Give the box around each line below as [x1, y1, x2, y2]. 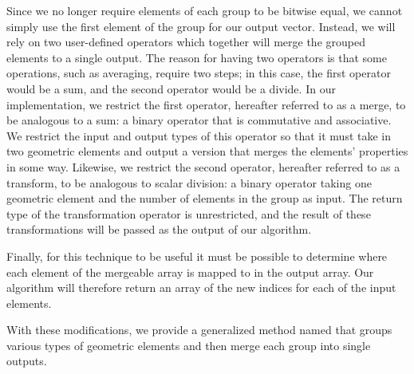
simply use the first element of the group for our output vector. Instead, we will [6, 18, 396, 34]
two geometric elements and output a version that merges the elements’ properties [6, 143, 408, 159]
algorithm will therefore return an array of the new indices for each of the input [6, 279, 396, 296]
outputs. [6, 352, 47, 369]
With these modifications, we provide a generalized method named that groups [6, 321, 392, 338]
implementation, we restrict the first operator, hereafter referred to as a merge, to [6, 96, 406, 112]
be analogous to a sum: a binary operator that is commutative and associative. [6, 112, 392, 128]
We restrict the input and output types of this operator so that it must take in [6, 127, 392, 144]
